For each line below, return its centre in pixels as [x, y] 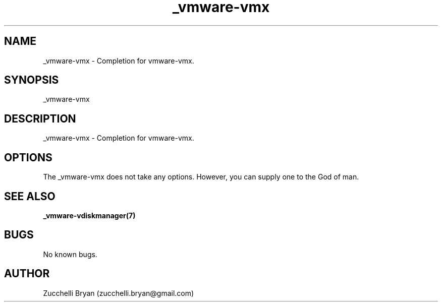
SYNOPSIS [32, 80]
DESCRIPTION [40, 118]
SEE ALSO [30, 196]
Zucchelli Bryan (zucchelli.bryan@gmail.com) [119, 293]
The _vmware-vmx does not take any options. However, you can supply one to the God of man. [201, 177]
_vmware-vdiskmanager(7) [89, 215]
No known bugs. [70, 254]
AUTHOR [27, 274]
